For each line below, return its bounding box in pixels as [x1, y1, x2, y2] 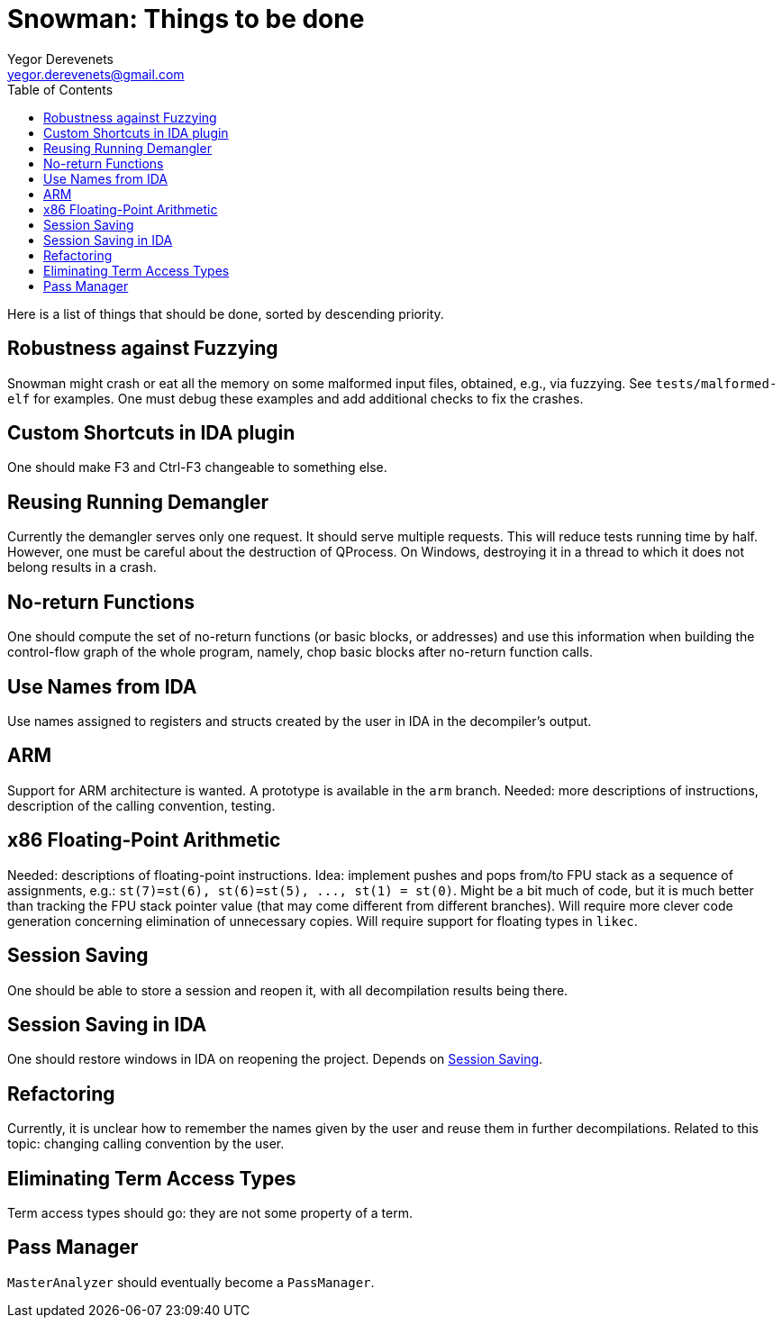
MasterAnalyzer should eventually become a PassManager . [7, 1274, 375, 1290]
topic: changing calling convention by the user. [7, 1136, 285, 1152]
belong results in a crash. [7, 559, 157, 576]
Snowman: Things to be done [7, 4, 365, 34]
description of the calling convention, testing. [7, 797, 276, 813]
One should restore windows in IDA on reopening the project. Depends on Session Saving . [7, 1051, 543, 1067]
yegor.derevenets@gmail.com [7, 66, 185, 82]
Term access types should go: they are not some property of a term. [7, 1205, 413, 1221]
